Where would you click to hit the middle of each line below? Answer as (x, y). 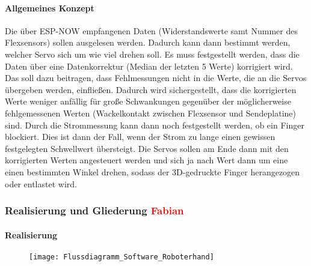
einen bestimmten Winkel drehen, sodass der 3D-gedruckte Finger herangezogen (152, 171)
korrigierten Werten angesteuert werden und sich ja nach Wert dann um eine (146, 160)
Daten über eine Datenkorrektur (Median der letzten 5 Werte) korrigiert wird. (149, 66)
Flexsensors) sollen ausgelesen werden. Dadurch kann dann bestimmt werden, (148, 42)
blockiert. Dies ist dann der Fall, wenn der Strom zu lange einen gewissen (140, 137)
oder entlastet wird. (41, 183)
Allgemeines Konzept (50, 8)
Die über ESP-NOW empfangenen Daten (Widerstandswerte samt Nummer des (151, 30)
